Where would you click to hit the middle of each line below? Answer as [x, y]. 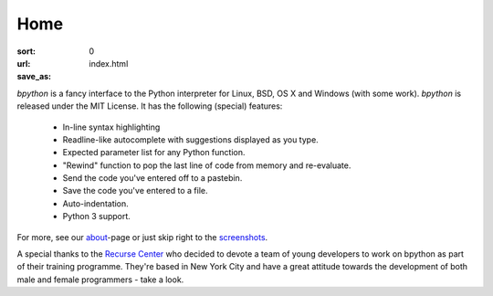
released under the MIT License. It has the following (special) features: [150, 106]
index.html [109, 63]
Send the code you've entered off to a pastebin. [152, 178]
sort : [26, 51]
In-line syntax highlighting [111, 127]
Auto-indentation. [96, 203]
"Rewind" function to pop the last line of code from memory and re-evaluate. [207, 165]
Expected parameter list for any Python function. [154, 153]
